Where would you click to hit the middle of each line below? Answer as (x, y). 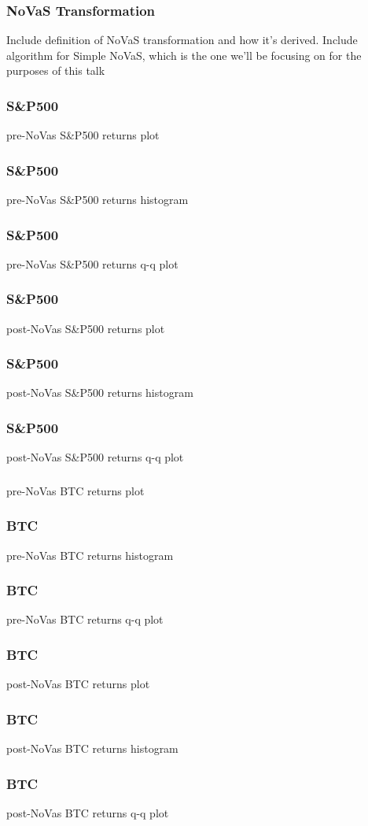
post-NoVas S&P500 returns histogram (100, 393)
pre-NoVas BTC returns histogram (90, 555)
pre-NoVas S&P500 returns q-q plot (92, 263)
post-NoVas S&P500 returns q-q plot (95, 457)
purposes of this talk (56, 70)
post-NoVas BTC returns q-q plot (88, 812)
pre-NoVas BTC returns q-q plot (85, 619)
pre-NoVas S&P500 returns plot (83, 135)
